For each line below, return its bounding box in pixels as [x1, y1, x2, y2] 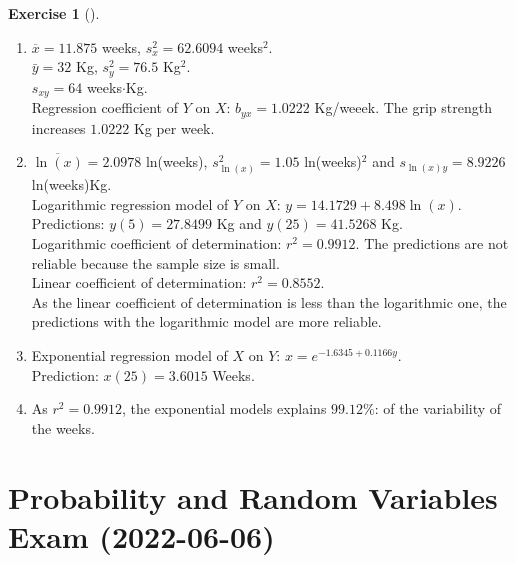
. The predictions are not [355, 233, 509, 254]
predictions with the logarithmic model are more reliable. [31, 311, 382, 332]
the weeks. [31, 417, 95, 438]
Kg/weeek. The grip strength [314, 97, 492, 118]
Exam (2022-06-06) [8, 515, 275, 556]
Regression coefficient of [31, 97, 178, 118]
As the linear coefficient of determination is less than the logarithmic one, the [31, 291, 507, 312]
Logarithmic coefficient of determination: [31, 233, 282, 254]
